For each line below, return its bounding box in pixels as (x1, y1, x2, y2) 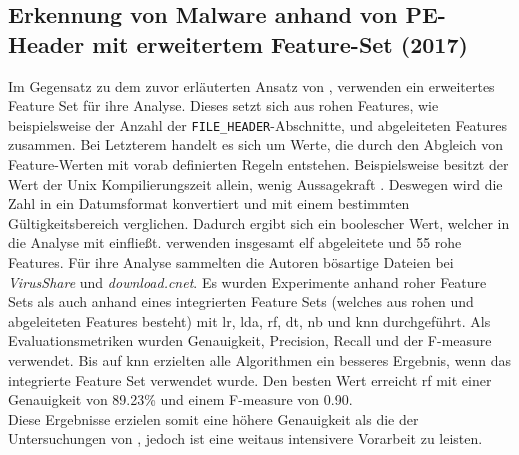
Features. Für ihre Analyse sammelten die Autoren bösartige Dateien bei (8, 252, 454, 272)
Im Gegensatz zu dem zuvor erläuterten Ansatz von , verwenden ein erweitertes (8, 75, 495, 96)
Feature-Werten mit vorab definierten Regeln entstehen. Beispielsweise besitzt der (8, 154, 509, 175)
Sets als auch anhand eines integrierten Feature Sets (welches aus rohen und (8, 291, 474, 312)
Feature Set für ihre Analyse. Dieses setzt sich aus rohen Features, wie (8, 95, 439, 116)
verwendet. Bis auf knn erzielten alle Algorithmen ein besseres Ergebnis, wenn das (8, 349, 512, 370)
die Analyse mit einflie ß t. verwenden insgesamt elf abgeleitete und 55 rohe (8, 232, 462, 253)
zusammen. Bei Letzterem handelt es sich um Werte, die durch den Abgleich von (8, 134, 503, 155)
